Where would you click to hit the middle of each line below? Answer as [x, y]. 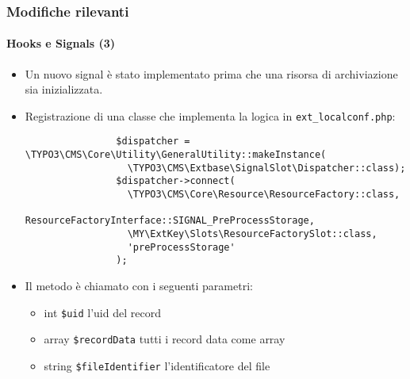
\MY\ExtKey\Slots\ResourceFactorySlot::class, [252, 234]
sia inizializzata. [64, 89]
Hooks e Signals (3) [61, 43]
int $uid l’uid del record [102, 312]
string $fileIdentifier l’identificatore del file [157, 365]
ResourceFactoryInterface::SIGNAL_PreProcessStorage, [170, 221]
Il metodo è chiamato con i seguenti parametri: [139, 286]
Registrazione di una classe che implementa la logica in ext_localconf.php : [210, 115]
